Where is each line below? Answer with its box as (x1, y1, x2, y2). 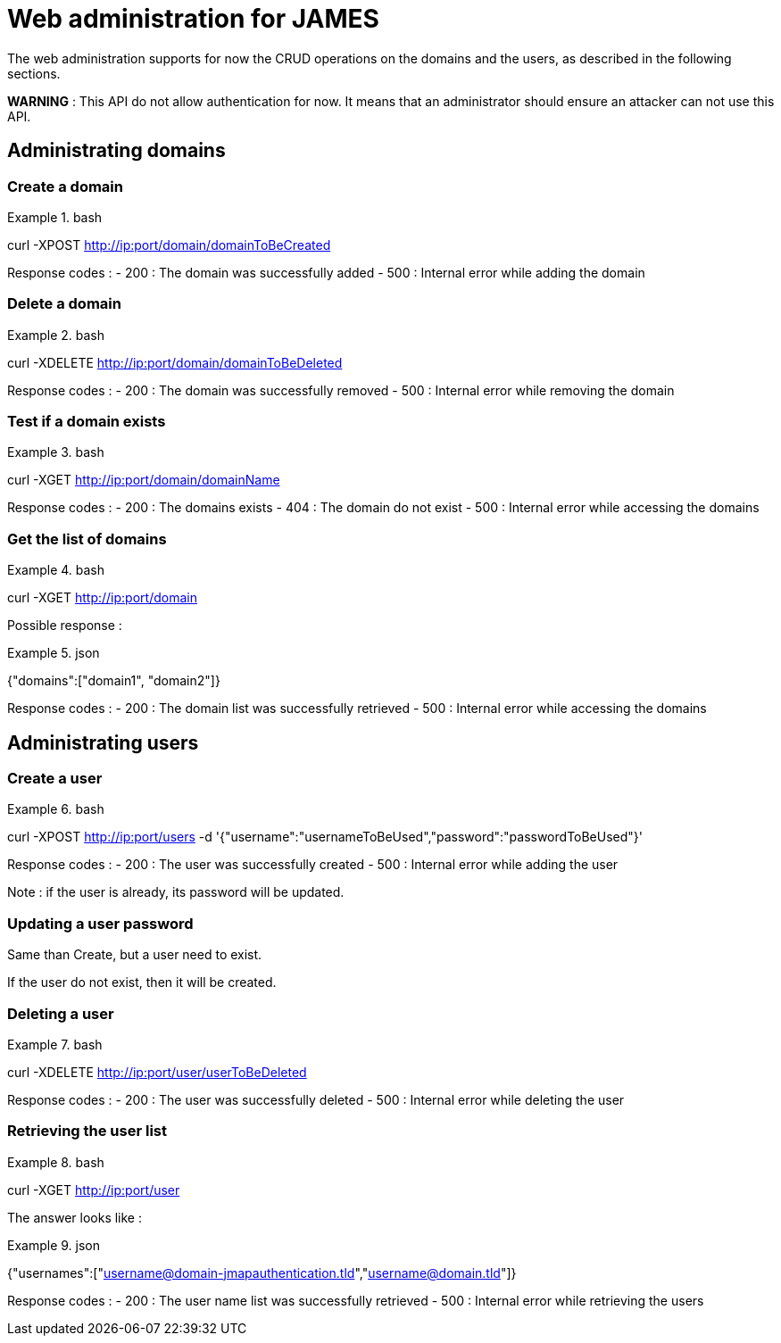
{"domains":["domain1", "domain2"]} (7, 673, 220, 689)
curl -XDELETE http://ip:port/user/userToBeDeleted (7, 1064, 307, 1080)
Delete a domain (7, 294, 121, 313)
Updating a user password (7, 914, 194, 933)
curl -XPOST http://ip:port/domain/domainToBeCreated (7, 236, 331, 253)
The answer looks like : (7, 1209, 142, 1225)
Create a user (7, 769, 103, 788)
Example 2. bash (7, 327, 104, 343)
